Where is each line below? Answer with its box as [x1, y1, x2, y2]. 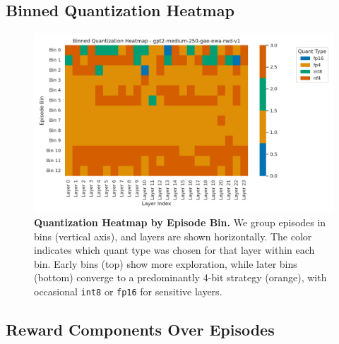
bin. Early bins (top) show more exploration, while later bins [34, 256, 297, 271]
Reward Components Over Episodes [6, 319, 275, 340]
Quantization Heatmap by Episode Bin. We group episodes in [34, 215, 326, 230]
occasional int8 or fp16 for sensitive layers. [34, 284, 222, 298]
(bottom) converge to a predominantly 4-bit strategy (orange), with [34, 270, 327, 285]
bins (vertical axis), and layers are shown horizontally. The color [34, 228, 312, 243]
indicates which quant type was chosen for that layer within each [34, 242, 315, 257]
